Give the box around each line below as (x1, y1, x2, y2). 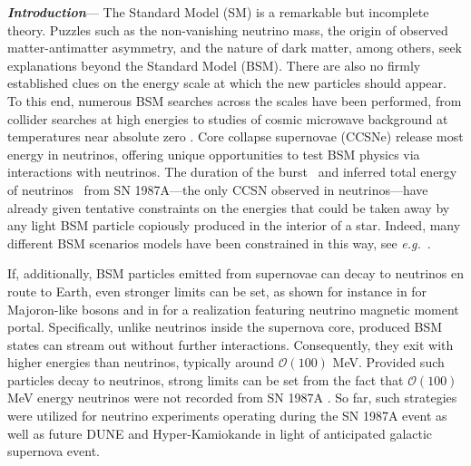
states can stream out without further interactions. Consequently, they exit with (7, 335, 454, 354)
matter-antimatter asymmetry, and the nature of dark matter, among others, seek (7, 38, 462, 57)
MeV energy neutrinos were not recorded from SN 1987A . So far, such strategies (7, 388, 457, 407)
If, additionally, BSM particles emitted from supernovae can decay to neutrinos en (7, 264, 465, 283)
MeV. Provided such (332, 353, 445, 372)
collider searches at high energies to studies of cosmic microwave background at (7, 109, 448, 128)
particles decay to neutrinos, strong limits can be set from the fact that (7, 370, 404, 389)
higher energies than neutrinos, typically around (7, 353, 274, 372)
